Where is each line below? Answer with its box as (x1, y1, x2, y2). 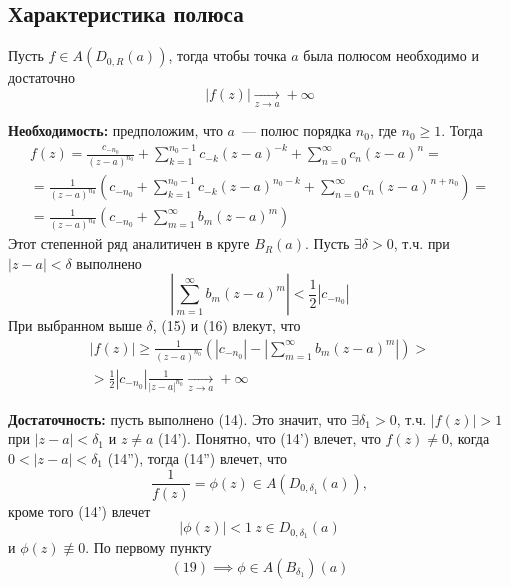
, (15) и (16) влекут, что (152, 315, 301, 336)
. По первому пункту (85, 537, 212, 558)
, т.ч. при (393, 233, 450, 254)
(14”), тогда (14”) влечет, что (107, 447, 288, 468)
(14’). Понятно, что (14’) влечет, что (158, 428, 381, 449)
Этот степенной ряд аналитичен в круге (8, 233, 250, 254)
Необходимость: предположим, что (8, 120, 223, 141)
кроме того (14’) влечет (8, 500, 151, 521)
